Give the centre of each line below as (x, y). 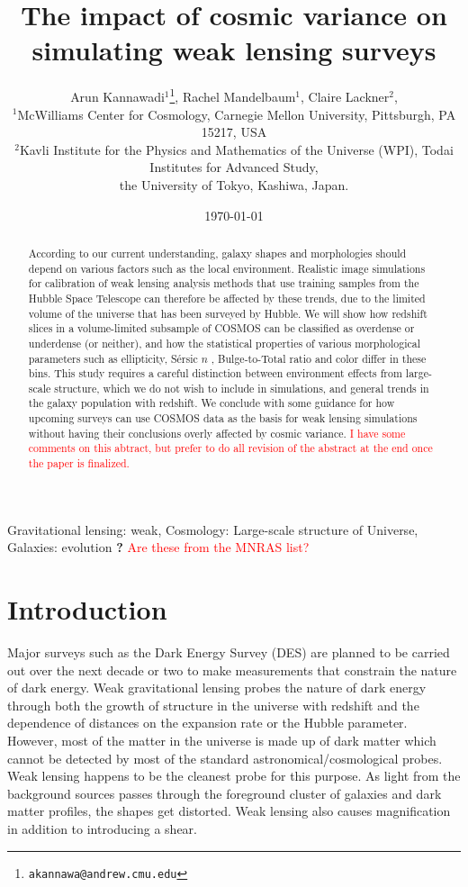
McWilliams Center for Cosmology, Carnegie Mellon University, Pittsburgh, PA (237, 114)
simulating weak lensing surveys (234, 50)
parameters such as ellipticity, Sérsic (113, 358)
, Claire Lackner (345, 96)
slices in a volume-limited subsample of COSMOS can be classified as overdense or (221, 328)
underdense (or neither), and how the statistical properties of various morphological (225, 343)
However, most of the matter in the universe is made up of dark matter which (222, 741)
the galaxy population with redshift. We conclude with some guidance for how (211, 403)
